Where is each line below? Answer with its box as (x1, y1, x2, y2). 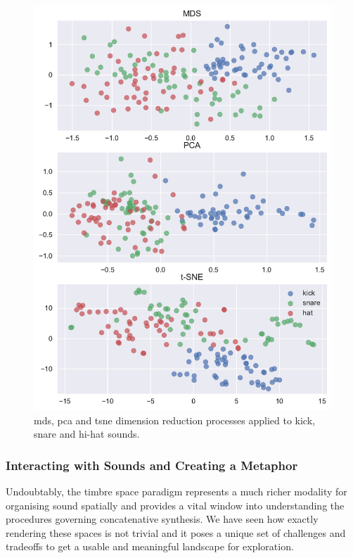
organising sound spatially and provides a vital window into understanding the (6, 497, 345, 512)
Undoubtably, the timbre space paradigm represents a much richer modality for (6, 484, 347, 499)
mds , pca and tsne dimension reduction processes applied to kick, (34, 412, 315, 427)
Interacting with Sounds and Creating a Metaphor (6, 456, 298, 474)
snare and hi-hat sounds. (34, 426, 140, 441)
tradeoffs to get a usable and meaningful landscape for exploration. (6, 539, 294, 554)
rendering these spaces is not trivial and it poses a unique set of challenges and (6, 525, 346, 540)
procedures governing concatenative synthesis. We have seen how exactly (6, 512, 319, 526)
